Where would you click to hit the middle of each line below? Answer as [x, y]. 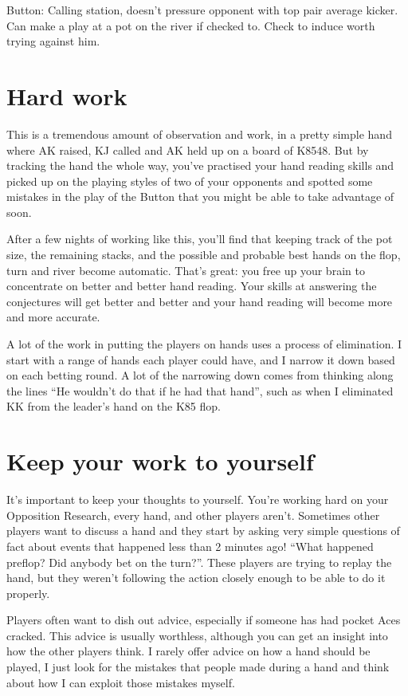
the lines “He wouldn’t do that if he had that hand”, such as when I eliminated [200, 390]
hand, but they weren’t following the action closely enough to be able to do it [196, 578]
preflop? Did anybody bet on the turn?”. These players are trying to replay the [199, 562]
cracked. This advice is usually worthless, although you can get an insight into [197, 635]
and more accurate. [53, 317]
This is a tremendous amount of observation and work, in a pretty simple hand [199, 134]
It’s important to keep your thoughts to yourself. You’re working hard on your [198, 499]
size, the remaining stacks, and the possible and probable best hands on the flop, [204, 255]
